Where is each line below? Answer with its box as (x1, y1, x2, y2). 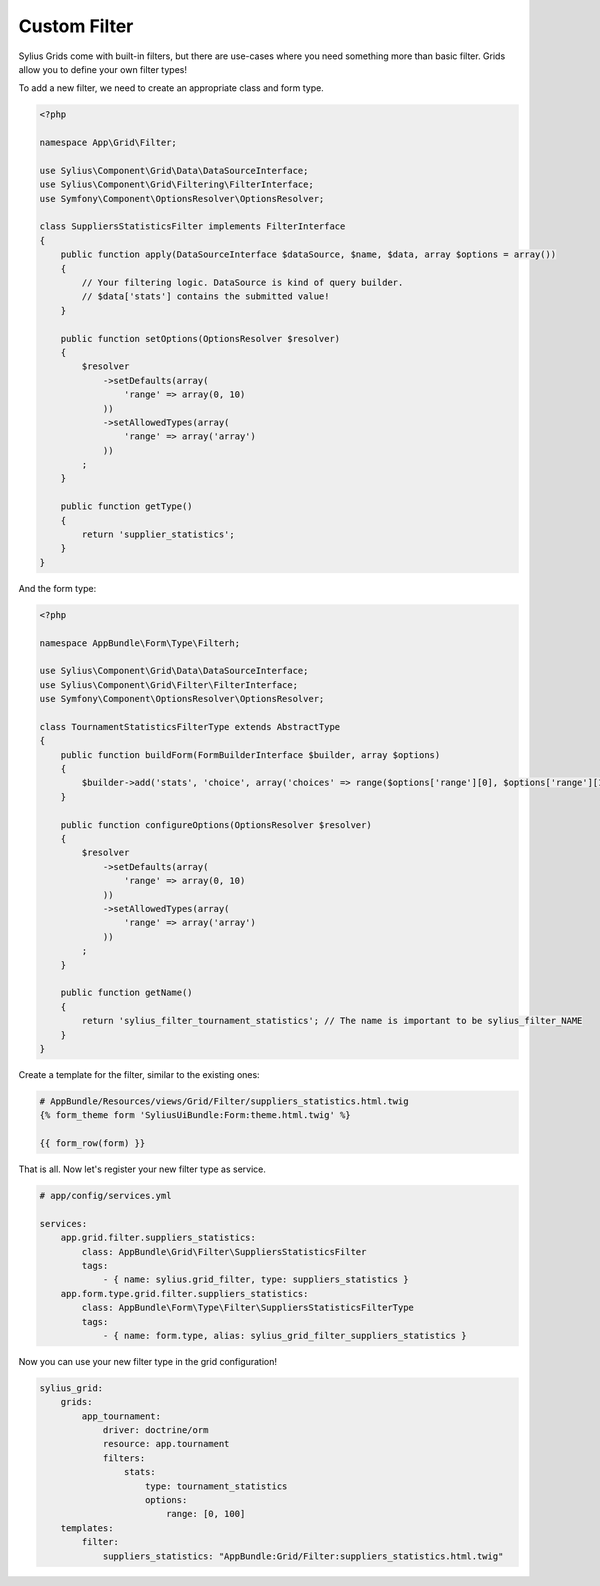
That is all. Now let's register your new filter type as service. (18, 1163, 267, 1175)
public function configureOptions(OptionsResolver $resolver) (60, 819, 372, 830)
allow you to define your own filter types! (18, 63, 187, 75)
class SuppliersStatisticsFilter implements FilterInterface (39, 221, 346, 232)
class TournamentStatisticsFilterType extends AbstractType (39, 721, 341, 732)
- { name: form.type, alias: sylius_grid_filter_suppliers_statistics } (102, 1330, 467, 1341)
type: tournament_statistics (145, 1480, 288, 1492)
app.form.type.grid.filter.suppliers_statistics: (60, 1288, 309, 1299)
